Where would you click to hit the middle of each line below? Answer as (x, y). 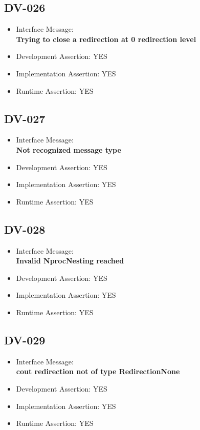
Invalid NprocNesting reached (70, 261)
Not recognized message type (69, 149)
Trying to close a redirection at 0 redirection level (106, 39)
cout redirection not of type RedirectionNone (98, 371)
